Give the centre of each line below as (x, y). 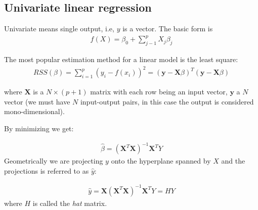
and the (233, 161)
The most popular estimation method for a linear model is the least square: (121, 59)
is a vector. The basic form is (168, 29)
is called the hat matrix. (70, 203)
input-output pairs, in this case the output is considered (167, 101)
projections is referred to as (47, 170)
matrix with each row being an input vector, (159, 92)
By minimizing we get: (39, 128)
